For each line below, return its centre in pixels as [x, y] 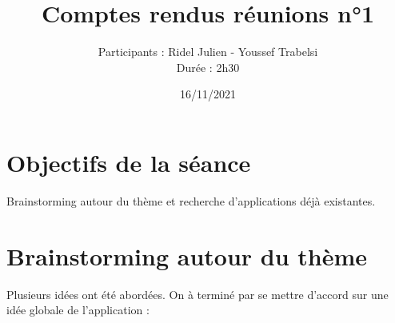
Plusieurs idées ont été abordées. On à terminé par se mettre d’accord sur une [197, 294]
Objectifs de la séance [129, 162]
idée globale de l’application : [78, 310]
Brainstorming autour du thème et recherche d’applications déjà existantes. [191, 200]
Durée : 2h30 [208, 67]
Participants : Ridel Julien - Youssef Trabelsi [208, 52]
